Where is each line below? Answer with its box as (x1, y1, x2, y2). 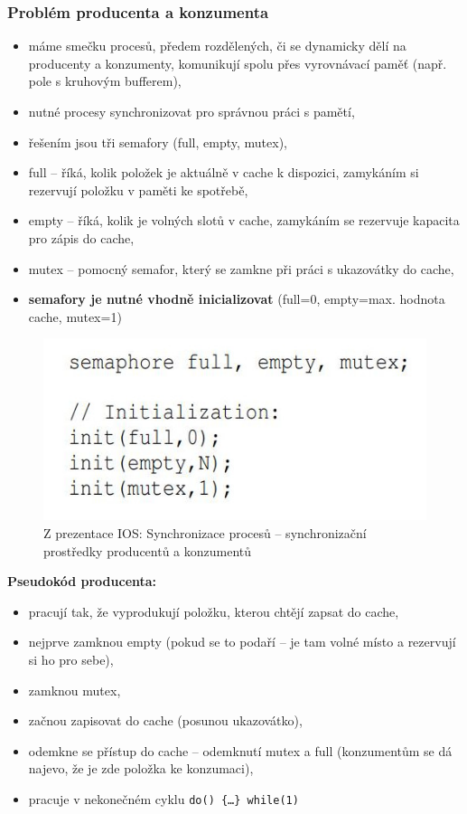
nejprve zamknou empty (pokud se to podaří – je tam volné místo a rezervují (28, 632, 456, 651)
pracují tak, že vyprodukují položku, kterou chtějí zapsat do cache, (28, 601, 399, 620)
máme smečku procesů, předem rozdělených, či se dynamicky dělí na (28, 36, 406, 55)
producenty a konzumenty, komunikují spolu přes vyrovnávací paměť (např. (28, 53, 447, 72)
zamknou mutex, (28, 680, 121, 699)
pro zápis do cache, (28, 228, 135, 247)
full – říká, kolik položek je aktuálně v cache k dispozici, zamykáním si (28, 163, 419, 182)
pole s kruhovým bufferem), (28, 71, 182, 90)
